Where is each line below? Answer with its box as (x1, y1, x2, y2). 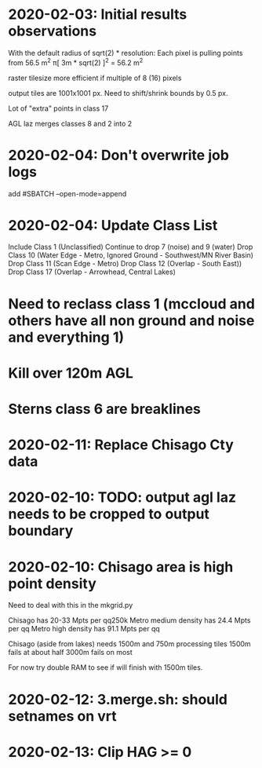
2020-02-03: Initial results (8, 5, 187, 24)
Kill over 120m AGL (8, 364, 133, 382)
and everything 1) (8, 328, 125, 346)
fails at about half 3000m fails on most (8, 648, 133, 657)
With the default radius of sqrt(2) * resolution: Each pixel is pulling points (8, 48, 243, 57)
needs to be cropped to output (8, 505, 210, 523)
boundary (8, 522, 74, 539)
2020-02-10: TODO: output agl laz (8, 488, 237, 507)
